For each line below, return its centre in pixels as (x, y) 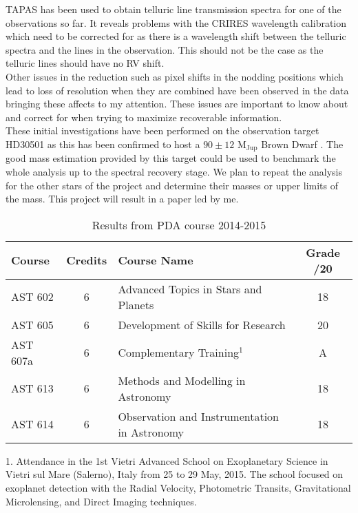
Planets (136, 304)
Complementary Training (179, 353)
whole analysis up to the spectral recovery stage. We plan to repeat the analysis (174, 171)
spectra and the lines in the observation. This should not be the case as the (165, 49)
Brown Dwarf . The (302, 144)
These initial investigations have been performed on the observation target (162, 130)
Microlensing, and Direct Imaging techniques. (101, 501)
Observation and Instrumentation (199, 416)
